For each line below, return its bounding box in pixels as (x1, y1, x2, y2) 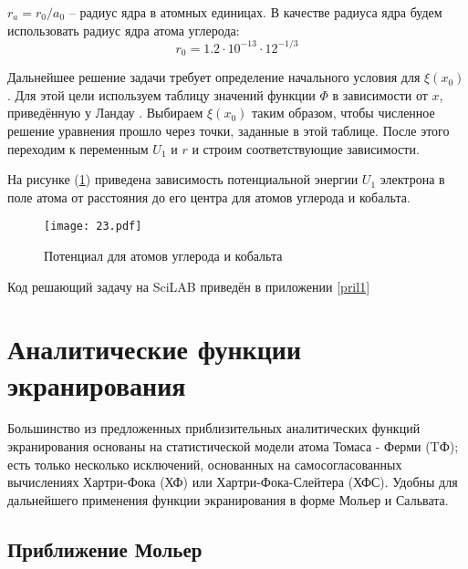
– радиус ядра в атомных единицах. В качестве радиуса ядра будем (68, 3, 442, 21)
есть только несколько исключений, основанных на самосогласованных (7, 454, 402, 473)
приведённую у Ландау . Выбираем (7, 103, 203, 122)
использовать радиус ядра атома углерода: (7, 20, 240, 39)
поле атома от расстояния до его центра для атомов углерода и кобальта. (7, 187, 411, 206)
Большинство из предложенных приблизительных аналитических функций (7, 419, 421, 438)
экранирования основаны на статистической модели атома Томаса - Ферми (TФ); (7, 437, 459, 456)
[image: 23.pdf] (44, 220, 142, 233)
